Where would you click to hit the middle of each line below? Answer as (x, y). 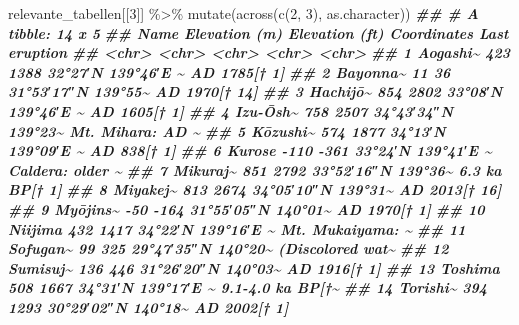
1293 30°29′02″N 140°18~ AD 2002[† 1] (148, 306)
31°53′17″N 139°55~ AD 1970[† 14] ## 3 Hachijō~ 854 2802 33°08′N (255, 91)
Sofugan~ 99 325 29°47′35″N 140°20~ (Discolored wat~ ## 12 (228, 248)
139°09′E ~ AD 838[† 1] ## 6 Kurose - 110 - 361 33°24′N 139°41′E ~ (250, 150)
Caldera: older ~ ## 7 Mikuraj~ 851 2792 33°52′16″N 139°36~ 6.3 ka (255, 169)
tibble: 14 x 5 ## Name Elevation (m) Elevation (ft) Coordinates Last (258, 32)
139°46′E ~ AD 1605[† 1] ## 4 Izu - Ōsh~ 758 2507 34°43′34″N (231, 110)
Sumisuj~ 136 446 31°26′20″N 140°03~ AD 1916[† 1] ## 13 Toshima (254, 267)
